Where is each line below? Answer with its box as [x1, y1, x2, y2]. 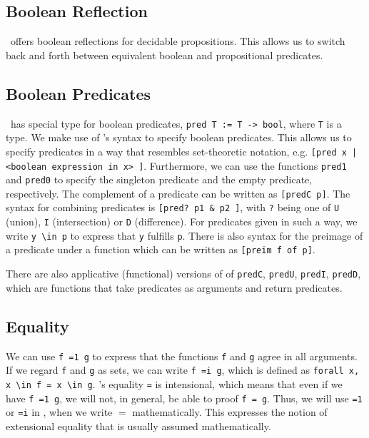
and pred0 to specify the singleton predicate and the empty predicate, [6, 172, 313, 187]
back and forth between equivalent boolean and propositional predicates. [6, 47, 323, 62]
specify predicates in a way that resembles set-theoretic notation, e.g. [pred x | [6, 143, 358, 158]
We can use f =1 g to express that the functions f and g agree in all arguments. [6, 348, 358, 363]
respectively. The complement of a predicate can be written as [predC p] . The [6, 185, 350, 200]
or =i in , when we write [6, 404, 113, 419]
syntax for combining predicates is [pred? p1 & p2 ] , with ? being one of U [6, 200, 340, 215]
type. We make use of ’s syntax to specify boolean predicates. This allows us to [6, 130, 352, 145]
